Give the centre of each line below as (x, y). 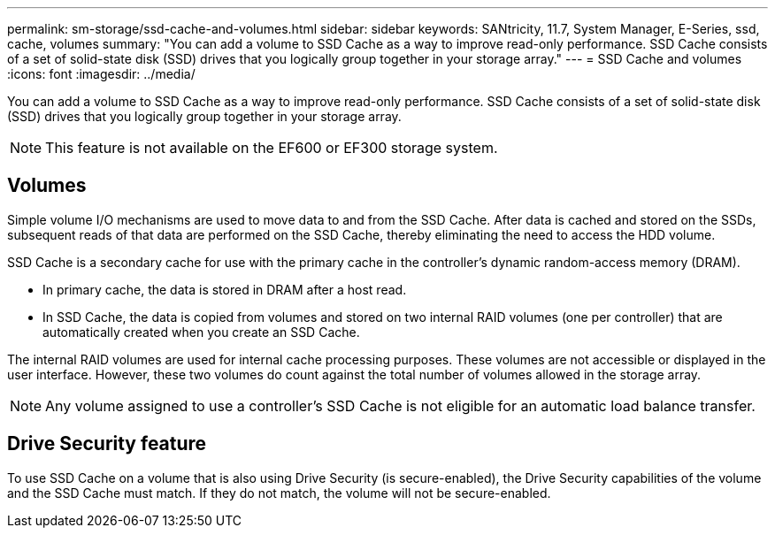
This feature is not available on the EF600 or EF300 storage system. (272, 148)
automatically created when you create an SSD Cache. (201, 332)
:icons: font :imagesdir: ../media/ (101, 74)
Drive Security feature (107, 444)
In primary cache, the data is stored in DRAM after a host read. (225, 289)
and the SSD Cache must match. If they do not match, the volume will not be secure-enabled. (279, 493)
